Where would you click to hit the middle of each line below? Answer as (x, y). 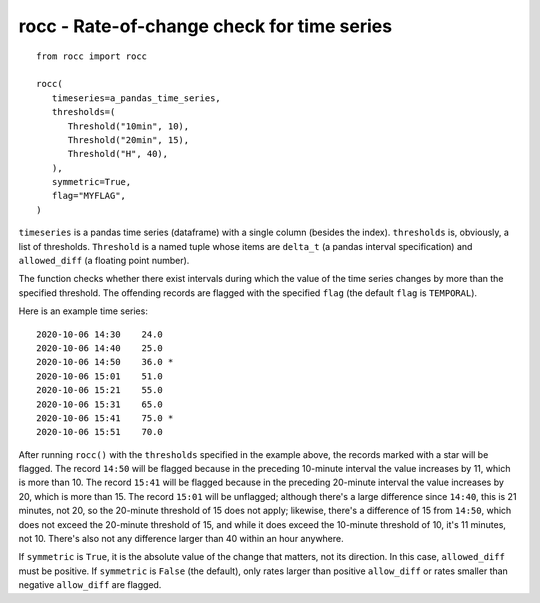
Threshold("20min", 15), (128, 139)
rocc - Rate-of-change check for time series (205, 26)
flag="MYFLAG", (89, 196)
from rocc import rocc (92, 56)
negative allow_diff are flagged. (90, 585)
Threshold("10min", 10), (128, 126)
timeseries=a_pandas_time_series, (136, 98)
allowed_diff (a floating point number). (104, 261)
